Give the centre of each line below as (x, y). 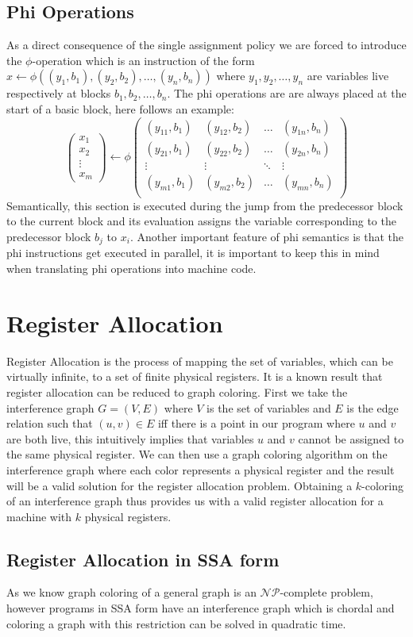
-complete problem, (326, 592)
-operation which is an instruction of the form (143, 60)
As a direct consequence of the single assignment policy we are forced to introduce (206, 45)
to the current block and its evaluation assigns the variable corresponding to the (201, 221)
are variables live (348, 76)
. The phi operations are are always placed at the (287, 93)
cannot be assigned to (351, 438)
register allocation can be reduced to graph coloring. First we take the (177, 391)
